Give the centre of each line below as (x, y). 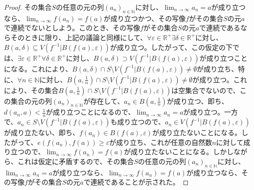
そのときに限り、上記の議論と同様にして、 (79, 37)
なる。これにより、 (41, 68)
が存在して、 (104, 101)
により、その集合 (31, 90)
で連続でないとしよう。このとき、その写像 (72, 28)
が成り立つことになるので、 (91, 112)
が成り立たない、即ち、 (42, 132)
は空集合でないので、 (206, 90)
